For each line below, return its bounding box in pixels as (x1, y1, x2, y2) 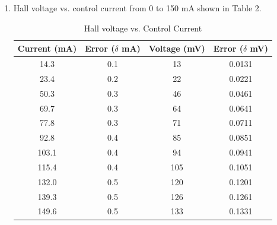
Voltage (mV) (148, 42, 205, 55)
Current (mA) (17, 42, 77, 55)
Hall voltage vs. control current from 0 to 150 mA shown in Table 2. (13, 2, 262, 14)
